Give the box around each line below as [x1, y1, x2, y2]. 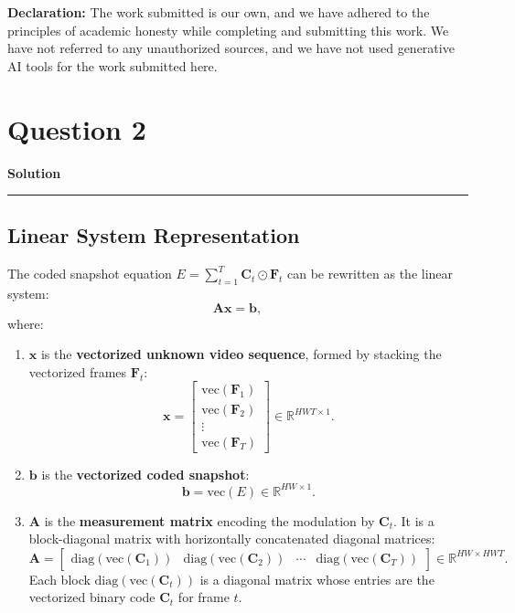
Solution [7, 163, 61, 182]
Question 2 [7, 110, 146, 147]
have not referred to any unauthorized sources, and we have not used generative [7, 38, 455, 58]
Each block [28, 569, 91, 588]
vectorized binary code [28, 587, 156, 607]
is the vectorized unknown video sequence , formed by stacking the [40, 344, 442, 364]
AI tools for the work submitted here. [7, 56, 218, 75]
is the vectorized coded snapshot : [41, 464, 250, 483]
